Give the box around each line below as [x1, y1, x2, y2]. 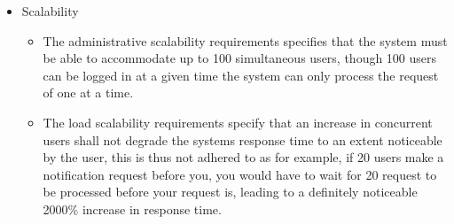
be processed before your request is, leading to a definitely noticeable [43, 182, 418, 201]
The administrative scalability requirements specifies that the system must [43, 31, 448, 50]
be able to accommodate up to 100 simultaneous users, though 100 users [43, 49, 437, 67]
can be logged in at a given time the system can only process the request [43, 66, 439, 84]
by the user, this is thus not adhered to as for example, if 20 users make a [43, 148, 444, 166]
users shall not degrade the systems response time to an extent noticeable [43, 130, 442, 149]
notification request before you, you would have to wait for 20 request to [43, 165, 437, 183]
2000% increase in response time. [43, 199, 222, 218]
